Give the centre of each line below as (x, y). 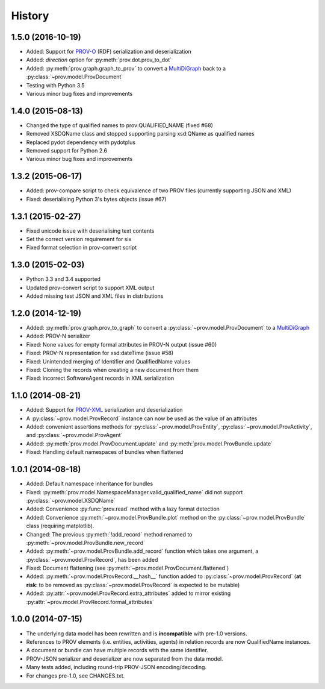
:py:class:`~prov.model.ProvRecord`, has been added (92, 559)
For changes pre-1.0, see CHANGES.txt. (76, 676)
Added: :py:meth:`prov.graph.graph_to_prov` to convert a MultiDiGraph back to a (126, 68)
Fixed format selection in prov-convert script (82, 248)
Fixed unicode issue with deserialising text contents (90, 231)
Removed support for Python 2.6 (67, 151)
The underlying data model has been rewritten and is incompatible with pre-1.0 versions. (137, 634)
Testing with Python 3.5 (55, 85)
